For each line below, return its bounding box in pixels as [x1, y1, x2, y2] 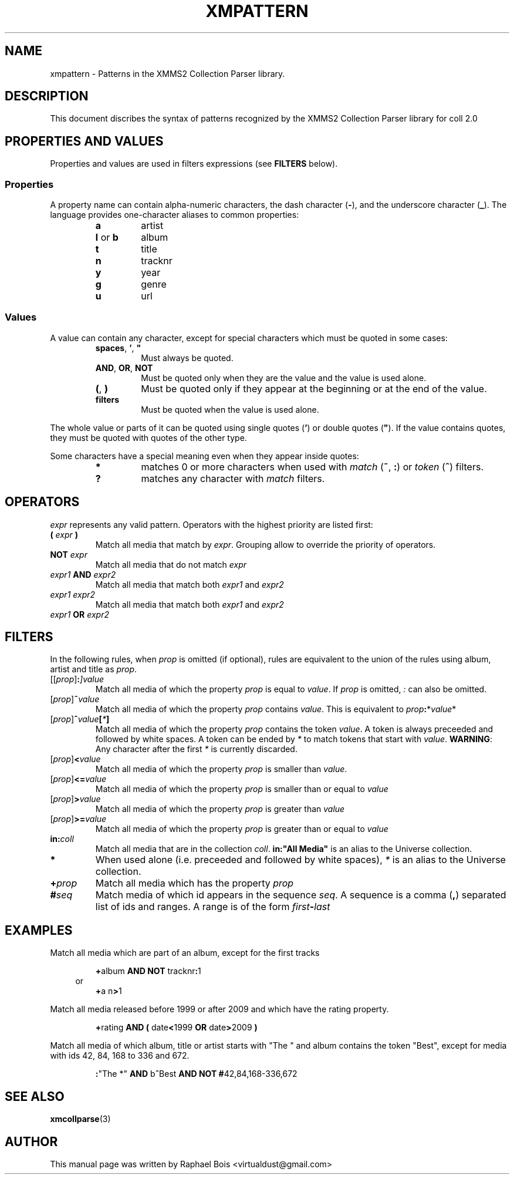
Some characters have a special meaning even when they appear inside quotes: [50, 450, 359, 461]
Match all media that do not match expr [95, 559, 247, 570]
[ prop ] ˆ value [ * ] [50, 714, 110, 725]
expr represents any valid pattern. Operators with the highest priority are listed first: [50, 519, 373, 530]
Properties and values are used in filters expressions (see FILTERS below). [50, 159, 338, 169]
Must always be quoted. [141, 352, 234, 363]
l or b [95, 231, 119, 244]
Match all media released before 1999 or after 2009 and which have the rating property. [50, 1004, 389, 1015]
